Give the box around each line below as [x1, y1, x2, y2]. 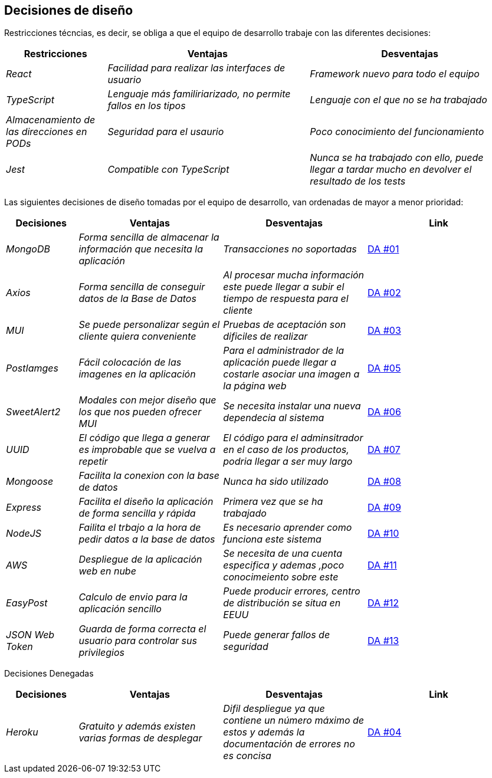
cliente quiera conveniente [78, 330, 196, 343]
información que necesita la [78, 243, 204, 255]
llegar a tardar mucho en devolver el [310, 163, 472, 176]
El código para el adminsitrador [223, 432, 363, 444]
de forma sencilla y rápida [78, 507, 196, 520]
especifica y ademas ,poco [223, 559, 345, 572]
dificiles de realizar [223, 330, 308, 343]
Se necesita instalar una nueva [223, 400, 361, 412]
